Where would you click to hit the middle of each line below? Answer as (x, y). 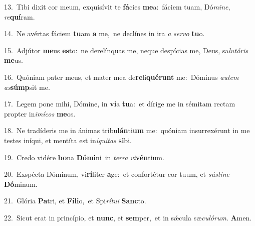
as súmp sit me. (27, 87)
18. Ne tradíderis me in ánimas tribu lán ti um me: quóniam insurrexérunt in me (127, 130)
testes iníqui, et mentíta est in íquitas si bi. (68, 140)
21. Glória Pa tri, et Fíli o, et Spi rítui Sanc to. (75, 201)
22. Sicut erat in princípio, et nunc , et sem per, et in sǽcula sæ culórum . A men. (128, 217)
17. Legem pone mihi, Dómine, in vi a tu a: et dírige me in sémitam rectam (120, 104)
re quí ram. (20, 16)
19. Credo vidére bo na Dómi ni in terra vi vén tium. (84, 157)
